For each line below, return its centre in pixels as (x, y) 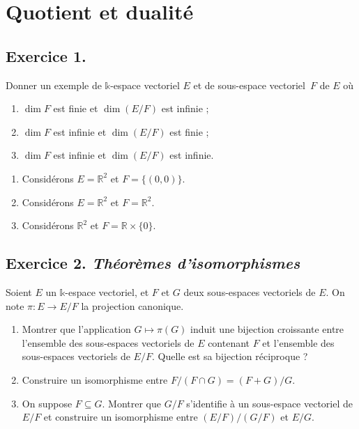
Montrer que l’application (76, 329)
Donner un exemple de (54, 85)
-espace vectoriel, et (107, 291)
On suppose (47, 403)
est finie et (76, 108)
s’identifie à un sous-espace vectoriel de (270, 403)
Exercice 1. (46, 55)
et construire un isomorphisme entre (121, 417)
